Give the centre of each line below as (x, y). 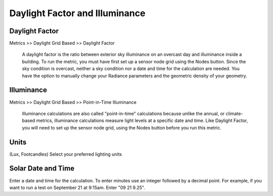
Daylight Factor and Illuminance (77, 13)
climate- (234, 113)
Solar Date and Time (42, 169)
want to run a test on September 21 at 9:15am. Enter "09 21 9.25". (77, 187)
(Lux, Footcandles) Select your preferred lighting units (66, 154)
